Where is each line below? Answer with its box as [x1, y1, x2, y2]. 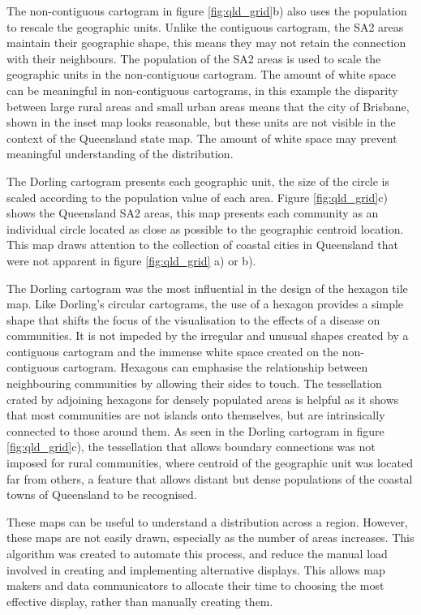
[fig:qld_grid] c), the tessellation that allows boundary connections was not [6, 438, 376, 455]
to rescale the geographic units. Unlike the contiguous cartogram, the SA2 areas [6, 18, 404, 35]
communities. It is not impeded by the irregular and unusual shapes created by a [6, 327, 409, 344]
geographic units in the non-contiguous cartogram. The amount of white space [6, 66, 396, 83]
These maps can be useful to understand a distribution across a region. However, [6, 513, 408, 530]
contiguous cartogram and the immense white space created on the [6, 342, 339, 359]
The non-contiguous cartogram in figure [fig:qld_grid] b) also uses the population [6, 2, 407, 19]
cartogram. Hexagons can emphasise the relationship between [62, 359, 368, 376]
